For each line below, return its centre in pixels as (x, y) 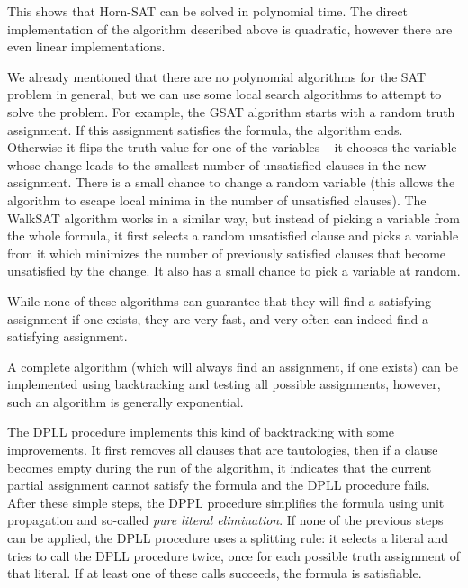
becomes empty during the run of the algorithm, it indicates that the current (220, 467)
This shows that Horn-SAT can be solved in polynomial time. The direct (207, 11)
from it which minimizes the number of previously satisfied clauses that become (227, 253)
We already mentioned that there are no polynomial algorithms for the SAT (217, 76)
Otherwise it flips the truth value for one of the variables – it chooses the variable (232, 147)
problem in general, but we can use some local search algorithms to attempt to (225, 94)
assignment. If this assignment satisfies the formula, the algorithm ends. (205, 129)
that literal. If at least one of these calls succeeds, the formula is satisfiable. (215, 573)
